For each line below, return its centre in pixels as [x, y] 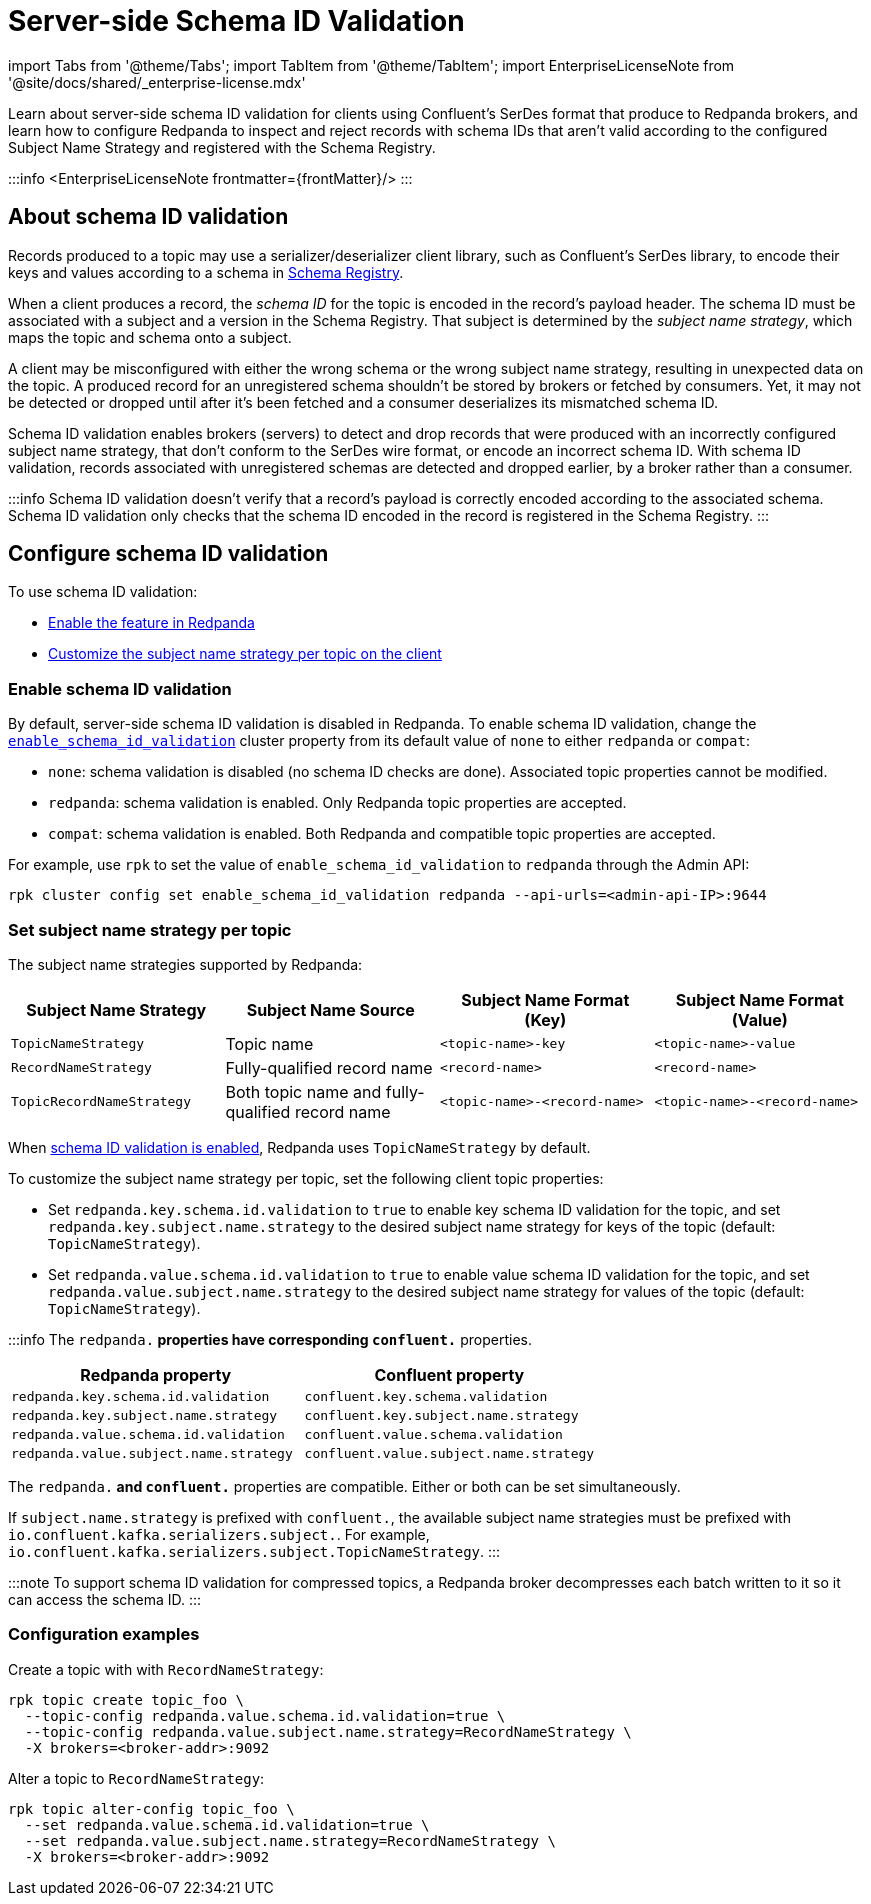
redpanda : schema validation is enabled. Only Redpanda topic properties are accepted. [337, 803]
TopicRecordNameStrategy [101, 1102]
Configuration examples [104, 1634]
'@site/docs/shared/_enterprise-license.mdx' [157, 82]
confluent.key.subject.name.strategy [441, 1415]
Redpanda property [156, 1374]
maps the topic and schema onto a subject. [150, 337]
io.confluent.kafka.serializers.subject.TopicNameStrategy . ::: [254, 1551]
